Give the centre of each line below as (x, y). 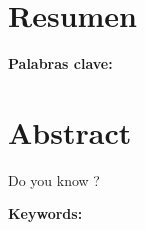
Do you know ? (54, 179)
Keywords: (45, 213)
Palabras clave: (60, 63)
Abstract (70, 131)
